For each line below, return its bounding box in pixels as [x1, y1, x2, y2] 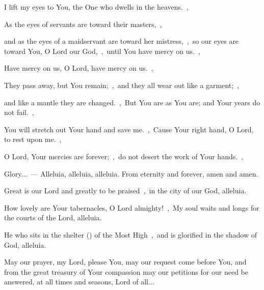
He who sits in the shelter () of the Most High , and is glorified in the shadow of [4, 229, 257, 240]
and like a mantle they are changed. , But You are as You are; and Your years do [4, 97, 260, 107]
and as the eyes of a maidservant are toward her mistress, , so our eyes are [4, 36, 239, 46]
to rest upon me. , [4, 134, 62, 144]
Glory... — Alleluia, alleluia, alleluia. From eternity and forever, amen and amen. [4, 168, 258, 179]
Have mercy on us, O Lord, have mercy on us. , [4, 63, 153, 73]
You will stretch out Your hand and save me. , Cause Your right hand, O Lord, [4, 124, 254, 134]
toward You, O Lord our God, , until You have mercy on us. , [4, 45, 200, 56]
